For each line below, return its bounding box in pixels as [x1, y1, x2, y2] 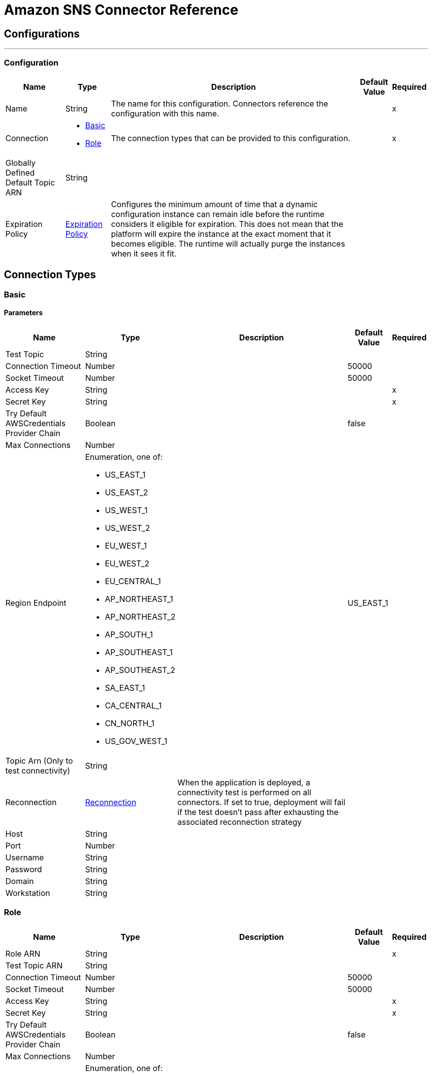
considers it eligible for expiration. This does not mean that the [111, 219, 343, 229]
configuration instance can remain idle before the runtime [111, 209, 324, 219]
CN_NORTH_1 [105, 718, 155, 728]
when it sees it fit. [111, 248, 177, 259]
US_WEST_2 [105, 522, 150, 533]
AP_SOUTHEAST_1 [105, 647, 173, 657]
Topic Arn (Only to [5, 755, 73, 766]
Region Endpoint [5, 597, 67, 608]
